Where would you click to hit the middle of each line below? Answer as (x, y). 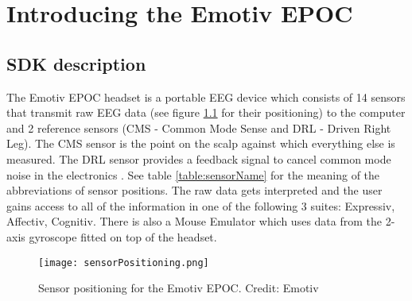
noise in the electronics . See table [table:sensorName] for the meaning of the (193, 174)
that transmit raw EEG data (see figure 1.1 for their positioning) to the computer (206, 112)
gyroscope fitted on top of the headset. (123, 236)
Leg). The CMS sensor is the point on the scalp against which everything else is (201, 143)
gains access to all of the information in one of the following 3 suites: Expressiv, (201, 205)
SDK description (76, 63)
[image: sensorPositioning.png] (124, 262)
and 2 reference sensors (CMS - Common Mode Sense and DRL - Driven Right (199, 127)
